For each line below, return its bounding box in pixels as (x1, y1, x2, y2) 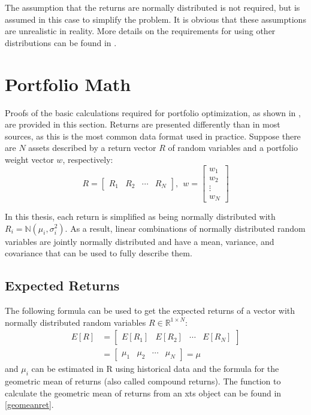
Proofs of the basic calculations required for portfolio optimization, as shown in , (5, 106, 301, 119)
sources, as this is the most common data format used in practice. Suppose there (5, 129, 301, 142)
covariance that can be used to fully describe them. (5, 247, 192, 259)
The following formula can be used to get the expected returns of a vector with (5, 304, 295, 316)
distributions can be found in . (5, 36, 117, 49)
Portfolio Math (5, 71, 131, 96)
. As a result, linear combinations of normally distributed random (65, 222, 306, 234)
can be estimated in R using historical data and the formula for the (31, 362, 279, 375)
